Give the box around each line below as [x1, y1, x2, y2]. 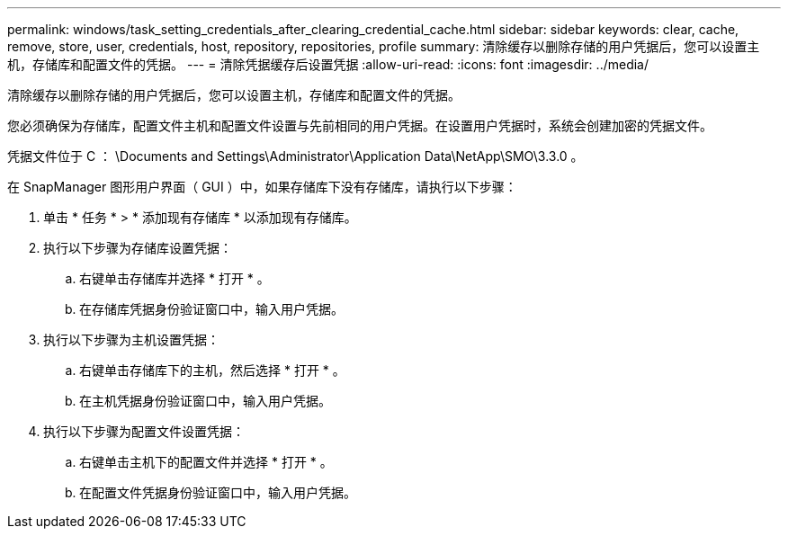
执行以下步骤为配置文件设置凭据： [43, 424, 245, 439]
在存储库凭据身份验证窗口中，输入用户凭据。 [79, 301, 344, 317]
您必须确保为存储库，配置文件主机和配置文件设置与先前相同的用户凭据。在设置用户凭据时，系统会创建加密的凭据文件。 [7, 118, 712, 133]
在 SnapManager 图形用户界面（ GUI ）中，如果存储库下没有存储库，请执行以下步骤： [7, 179, 517, 194]
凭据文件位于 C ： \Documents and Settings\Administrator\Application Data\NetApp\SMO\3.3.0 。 [7, 148, 584, 164]
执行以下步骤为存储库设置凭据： [43, 240, 232, 255]
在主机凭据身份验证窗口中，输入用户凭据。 [79, 393, 331, 408]
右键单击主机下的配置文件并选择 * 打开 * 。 [79, 454, 333, 469]
